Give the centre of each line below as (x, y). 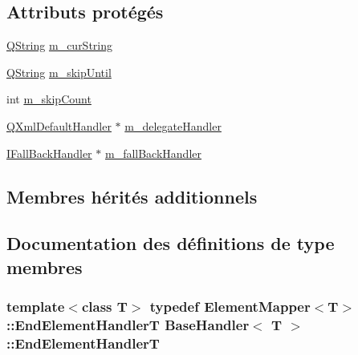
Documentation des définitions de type (171, 243)
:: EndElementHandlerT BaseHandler (128, 324)
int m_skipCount (49, 99)
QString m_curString (60, 45)
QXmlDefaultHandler (59, 125)
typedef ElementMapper (230, 307)
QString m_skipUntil (59, 72)
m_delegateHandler (173, 125)
